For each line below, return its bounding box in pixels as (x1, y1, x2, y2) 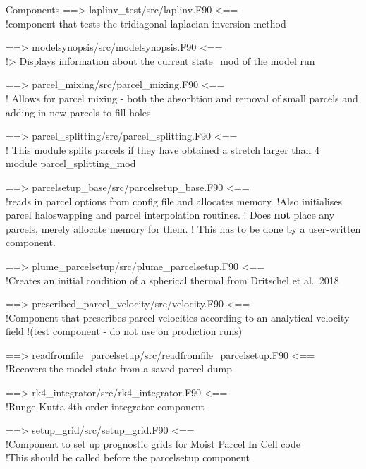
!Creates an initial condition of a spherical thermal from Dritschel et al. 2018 (6, 272, 339, 287)
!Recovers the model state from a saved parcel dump (6, 361, 232, 376)
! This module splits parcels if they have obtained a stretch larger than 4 (6, 142, 320, 157)
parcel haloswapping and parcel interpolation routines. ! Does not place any (6, 207, 335, 222)
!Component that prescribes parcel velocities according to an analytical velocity (6, 310, 350, 324)
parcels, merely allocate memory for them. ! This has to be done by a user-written (6, 221, 361, 236)
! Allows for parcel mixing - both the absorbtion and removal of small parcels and (6, 90, 358, 105)
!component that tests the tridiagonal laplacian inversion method (6, 16, 286, 30)
